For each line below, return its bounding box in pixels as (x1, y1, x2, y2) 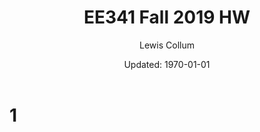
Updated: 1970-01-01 (123, 58, 211, 70)
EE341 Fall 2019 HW (83, 6, 251, 29)
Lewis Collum (139, 39, 195, 51)
